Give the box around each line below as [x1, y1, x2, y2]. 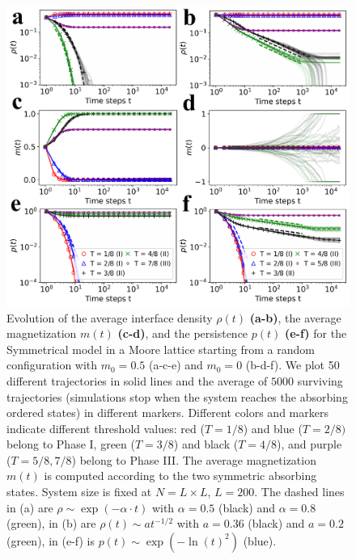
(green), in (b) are [6, 515, 96, 532]
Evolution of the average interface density [6, 309, 213, 326]
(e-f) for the [284, 325, 347, 342]
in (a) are [6, 499, 53, 516]
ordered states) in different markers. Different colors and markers [6, 404, 328, 421]
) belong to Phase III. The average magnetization [71, 451, 316, 468]
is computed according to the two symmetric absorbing [44, 467, 317, 484]
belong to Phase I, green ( [6, 436, 135, 453]
